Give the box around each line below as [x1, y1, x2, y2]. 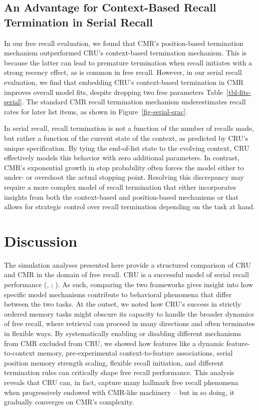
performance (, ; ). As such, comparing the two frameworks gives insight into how [4, 279, 254, 289]
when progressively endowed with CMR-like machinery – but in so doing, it [4, 387, 235, 397]
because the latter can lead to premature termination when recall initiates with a [4, 57, 252, 67]
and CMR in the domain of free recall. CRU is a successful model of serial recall [4, 269, 249, 280]
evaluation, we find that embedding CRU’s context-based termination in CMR [4, 76, 244, 87]
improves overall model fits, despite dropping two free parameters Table [4, 86, 223, 97]
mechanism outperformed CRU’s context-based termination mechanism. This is [4, 47, 247, 58]
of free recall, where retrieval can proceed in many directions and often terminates [4, 318, 255, 329]
